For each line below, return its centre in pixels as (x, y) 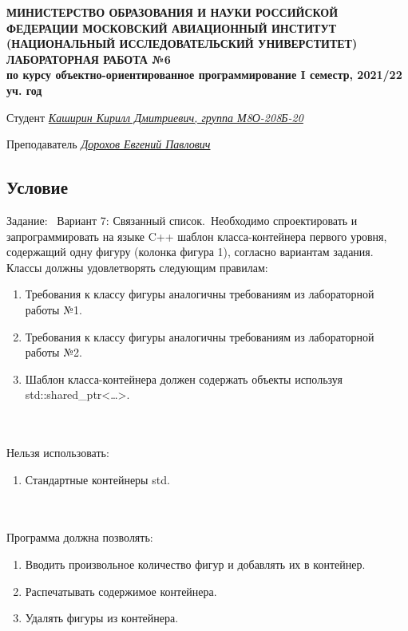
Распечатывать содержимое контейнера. (121, 591)
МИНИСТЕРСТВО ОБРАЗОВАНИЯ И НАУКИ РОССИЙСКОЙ (172, 12)
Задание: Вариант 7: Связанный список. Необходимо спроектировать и (182, 220)
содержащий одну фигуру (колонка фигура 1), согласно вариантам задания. (190, 252)
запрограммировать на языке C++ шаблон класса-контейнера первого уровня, (197, 236)
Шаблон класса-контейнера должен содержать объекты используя (184, 379)
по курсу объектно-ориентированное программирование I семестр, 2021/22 (204, 75)
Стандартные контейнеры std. (97, 479)
